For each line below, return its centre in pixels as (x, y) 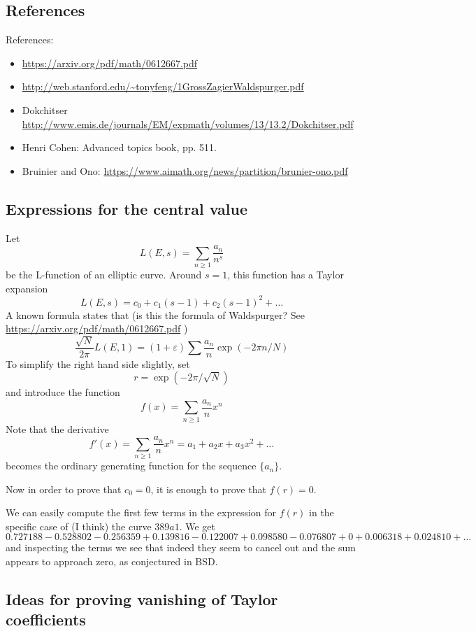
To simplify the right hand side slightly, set (98, 363)
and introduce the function (63, 392)
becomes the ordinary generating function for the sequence (131, 466)
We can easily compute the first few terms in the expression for (141, 512)
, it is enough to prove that (208, 489)
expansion (27, 288)
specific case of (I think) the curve (79, 526)
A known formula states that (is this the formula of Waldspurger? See (155, 314)
